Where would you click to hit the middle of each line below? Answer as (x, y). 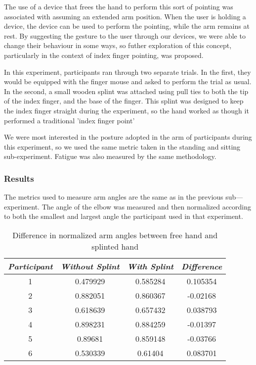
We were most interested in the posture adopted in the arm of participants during (128, 137)
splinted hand (115, 246)
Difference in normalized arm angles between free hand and (115, 235)
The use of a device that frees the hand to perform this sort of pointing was (119, 6)
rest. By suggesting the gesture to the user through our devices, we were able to (125, 35)
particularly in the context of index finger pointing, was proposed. (104, 55)
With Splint (150, 266)
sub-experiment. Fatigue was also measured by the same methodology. (110, 156)
